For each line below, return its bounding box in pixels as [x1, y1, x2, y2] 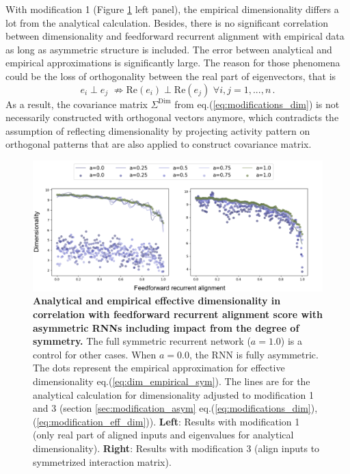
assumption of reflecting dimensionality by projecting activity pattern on [5, 123, 310, 137]
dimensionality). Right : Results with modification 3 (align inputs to [33, 440, 320, 455]
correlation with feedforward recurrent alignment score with [33, 307, 323, 321]
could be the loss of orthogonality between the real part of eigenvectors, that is [5, 68, 336, 83]
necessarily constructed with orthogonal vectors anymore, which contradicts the [5, 110, 339, 124]
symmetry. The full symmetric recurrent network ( [33, 334, 251, 348]
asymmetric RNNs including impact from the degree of [33, 320, 299, 334]
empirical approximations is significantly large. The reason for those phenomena [5, 55, 340, 70]
